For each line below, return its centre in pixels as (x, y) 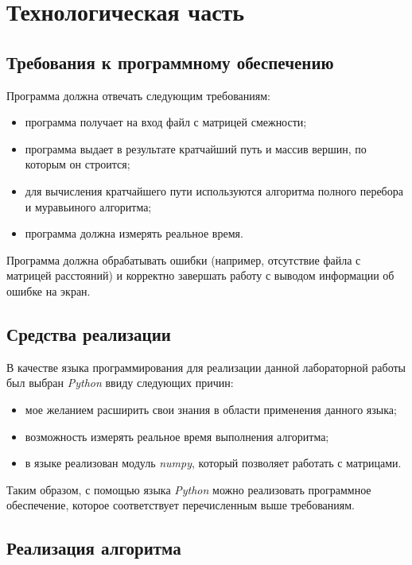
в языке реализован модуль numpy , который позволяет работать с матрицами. (213, 463)
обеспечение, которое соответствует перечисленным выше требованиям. (181, 505)
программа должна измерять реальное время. (134, 233)
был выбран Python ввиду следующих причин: (120, 383)
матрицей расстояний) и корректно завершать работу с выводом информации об (200, 275)
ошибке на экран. (49, 290)
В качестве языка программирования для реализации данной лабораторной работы (206, 367)
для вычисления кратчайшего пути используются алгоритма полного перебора (214, 190)
